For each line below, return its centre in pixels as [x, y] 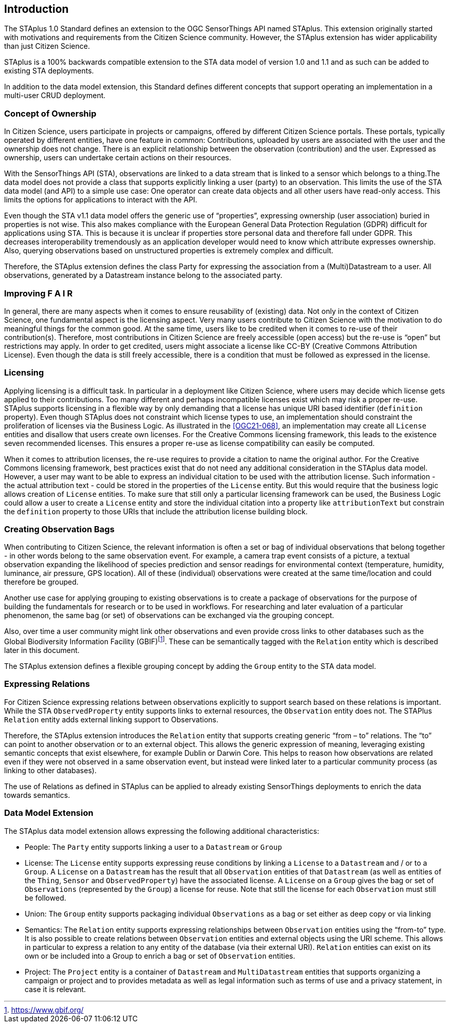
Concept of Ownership [50, 113]
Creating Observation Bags [59, 529]
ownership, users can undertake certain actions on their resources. [118, 158]
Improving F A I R [39, 293]
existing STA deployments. [49, 71]
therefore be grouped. [41, 582]
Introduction [36, 9]
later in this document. [42, 650]
